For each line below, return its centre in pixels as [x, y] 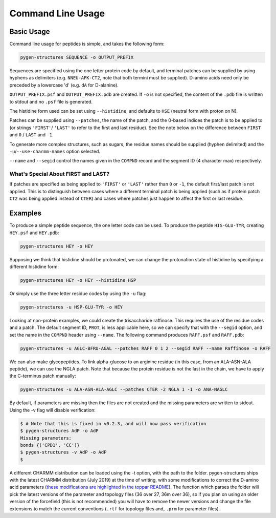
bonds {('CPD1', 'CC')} [50, 445]
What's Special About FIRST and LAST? [60, 174]
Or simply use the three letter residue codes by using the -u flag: [78, 293]
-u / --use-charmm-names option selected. [55, 151]
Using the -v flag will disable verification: [52, 410]
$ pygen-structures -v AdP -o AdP [63, 452]
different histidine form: [34, 266]
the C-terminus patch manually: [43, 376]
